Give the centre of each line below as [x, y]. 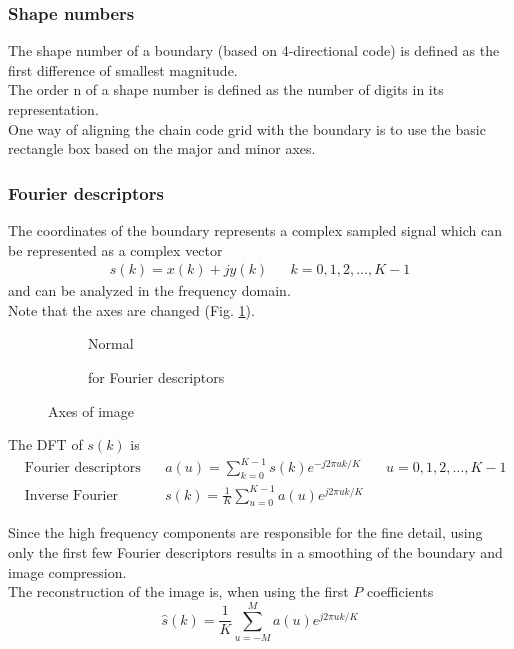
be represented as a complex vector [115, 249]
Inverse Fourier [71, 495]
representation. [53, 109]
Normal [111, 343]
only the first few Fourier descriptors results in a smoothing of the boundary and [255, 552]
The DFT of [45, 444]
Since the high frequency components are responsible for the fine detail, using [245, 532]
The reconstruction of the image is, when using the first [178, 591]
